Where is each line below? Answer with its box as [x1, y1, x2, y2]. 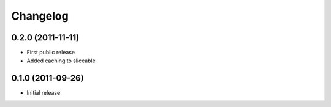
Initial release [26, 89, 61, 97]
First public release [26, 49, 75, 56]
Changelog [11, 9, 69, 23]
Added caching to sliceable [26, 57, 96, 64]
